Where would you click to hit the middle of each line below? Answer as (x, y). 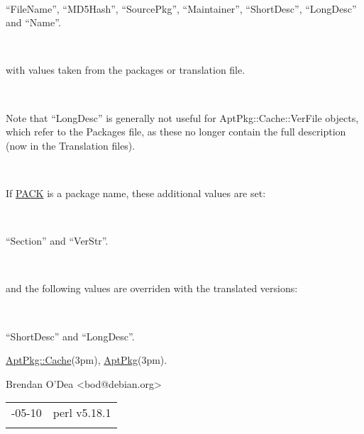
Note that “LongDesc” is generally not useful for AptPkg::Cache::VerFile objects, (182, 117)
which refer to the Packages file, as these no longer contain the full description (176, 132)
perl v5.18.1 (82, 413)
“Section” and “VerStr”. (57, 241)
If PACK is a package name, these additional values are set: (136, 193)
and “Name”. (33, 22)
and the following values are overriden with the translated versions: (152, 288)
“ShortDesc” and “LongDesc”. (70, 336)
